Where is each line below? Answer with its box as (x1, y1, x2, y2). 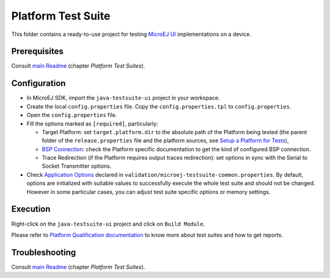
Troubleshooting (11, 247, 76, 257)
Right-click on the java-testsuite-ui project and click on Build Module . (11, 220, 205, 227)
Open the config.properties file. (26, 112, 117, 119)
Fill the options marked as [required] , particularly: (26, 119, 158, 127)
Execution (11, 204, 51, 215)
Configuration (11, 78, 66, 88)
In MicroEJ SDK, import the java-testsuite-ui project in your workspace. (26, 94, 220, 102)
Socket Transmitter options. (42, 162, 112, 170)
